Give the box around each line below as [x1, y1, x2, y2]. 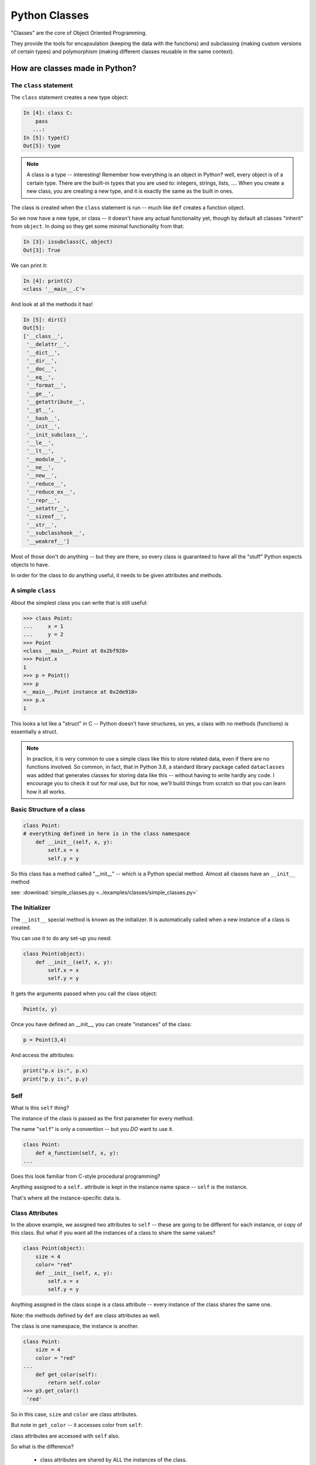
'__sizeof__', [26, 513, 67, 520]
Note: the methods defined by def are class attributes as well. [11, 1311, 161, 1318]
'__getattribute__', [26, 398, 85, 405]
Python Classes [11, 9, 89, 22]
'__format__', [26, 382, 67, 389]
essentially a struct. [11, 728, 58, 735]
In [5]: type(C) [23, 134, 70, 141]
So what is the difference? [11, 1443, 74, 1450]
